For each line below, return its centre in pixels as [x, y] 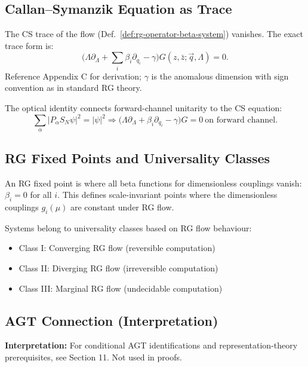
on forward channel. [241, 120]
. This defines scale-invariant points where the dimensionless [167, 195]
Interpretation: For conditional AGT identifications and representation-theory [151, 345]
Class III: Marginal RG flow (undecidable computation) [121, 288]
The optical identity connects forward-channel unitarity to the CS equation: [144, 107]
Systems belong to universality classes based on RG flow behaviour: [128, 227]
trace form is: [29, 45]
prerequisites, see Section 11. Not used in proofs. [93, 357]
